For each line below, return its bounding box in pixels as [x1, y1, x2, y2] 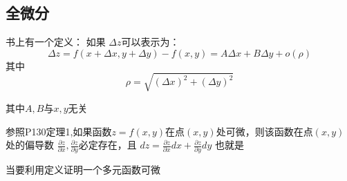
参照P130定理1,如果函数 [6, 124, 112, 138]
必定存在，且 [78, 137, 137, 152]
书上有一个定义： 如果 [6, 35, 106, 49]
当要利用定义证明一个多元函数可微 [6, 162, 160, 177]
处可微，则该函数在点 [216, 124, 313, 138]
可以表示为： [121, 35, 180, 49]
